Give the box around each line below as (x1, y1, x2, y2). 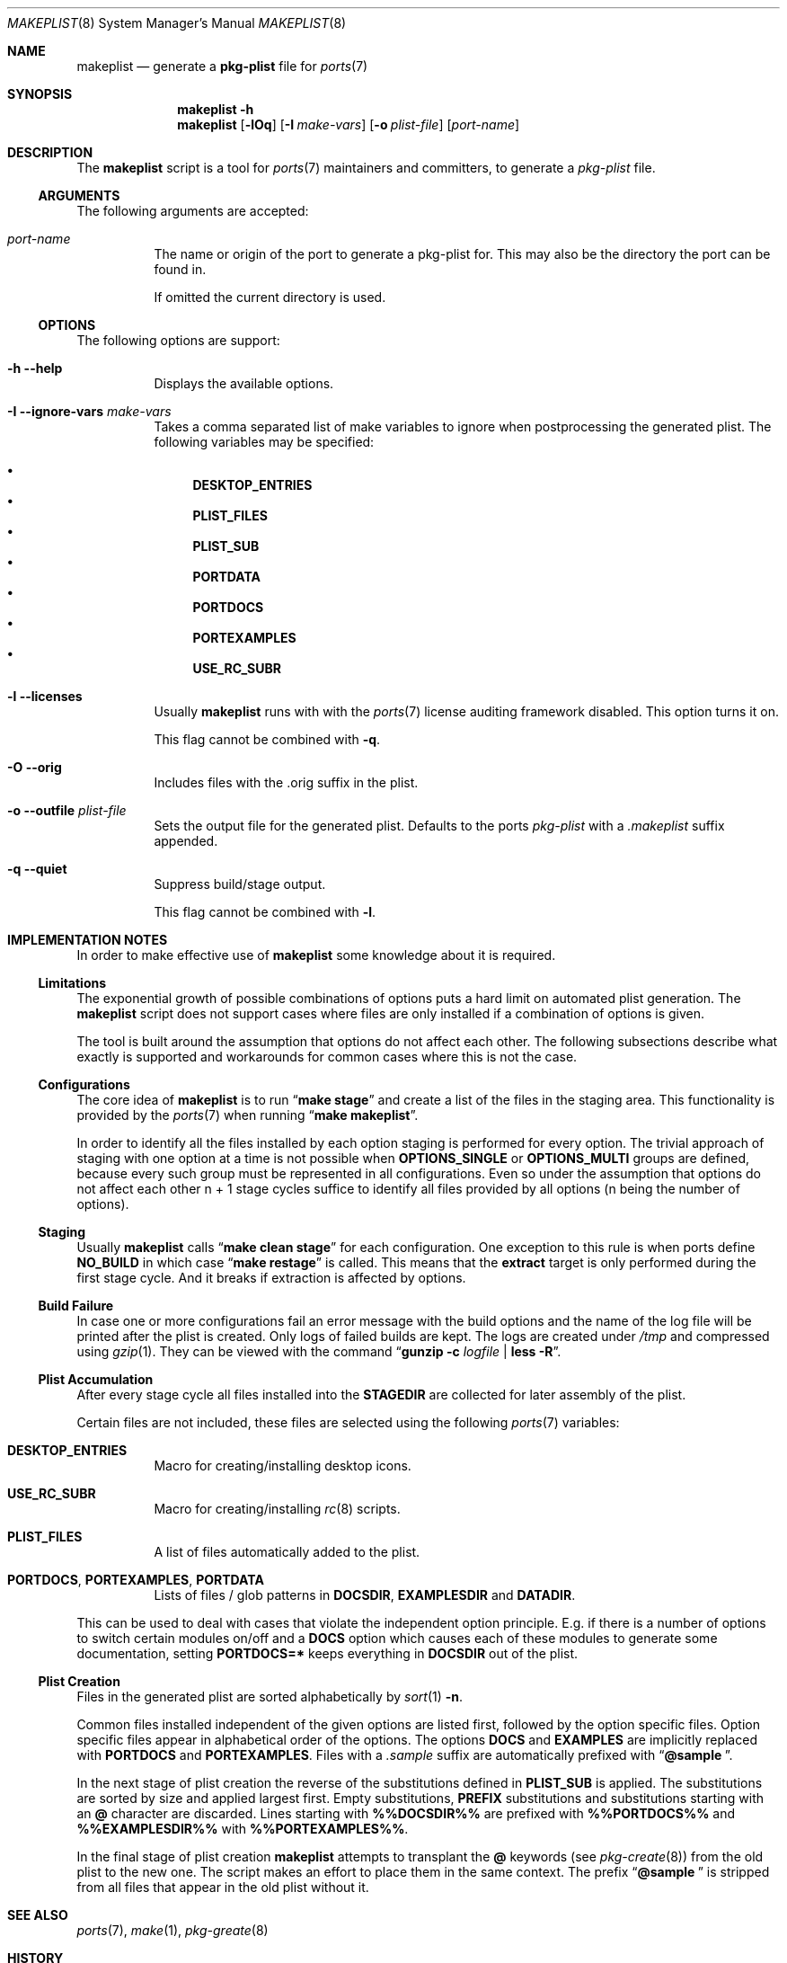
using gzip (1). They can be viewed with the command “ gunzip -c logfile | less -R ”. (76, 1344, 562, 1359)
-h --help (7, 360, 63, 376)
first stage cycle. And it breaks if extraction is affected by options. (76, 1270, 466, 1285)
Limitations (38, 975, 107, 990)
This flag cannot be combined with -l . (154, 904, 376, 919)
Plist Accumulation (38, 1372, 154, 1387)
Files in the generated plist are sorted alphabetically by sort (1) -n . (76, 1689, 464, 1704)
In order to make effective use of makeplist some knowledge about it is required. (76, 947, 556, 963)
